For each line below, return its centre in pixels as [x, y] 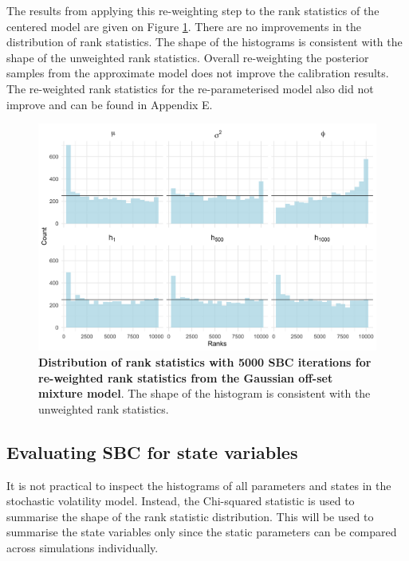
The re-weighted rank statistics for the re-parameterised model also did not [190, 88]
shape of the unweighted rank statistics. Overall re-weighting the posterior [188, 57]
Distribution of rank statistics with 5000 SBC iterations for [205, 362]
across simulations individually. [83, 547]
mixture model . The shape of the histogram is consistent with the [204, 393]
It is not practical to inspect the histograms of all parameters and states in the [199, 485]
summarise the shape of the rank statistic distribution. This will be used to [190, 516]
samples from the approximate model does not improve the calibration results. [198, 73]
